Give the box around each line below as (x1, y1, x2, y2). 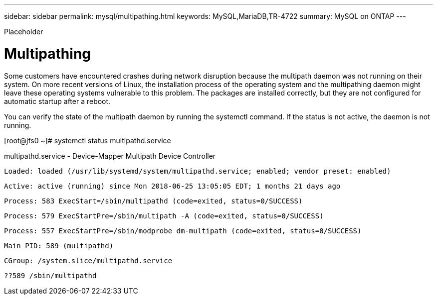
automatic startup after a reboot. (4, 97, 111, 105)
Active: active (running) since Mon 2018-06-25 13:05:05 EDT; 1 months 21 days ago (4, 182, 341, 190)
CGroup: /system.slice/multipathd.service (4, 256, 173, 265)
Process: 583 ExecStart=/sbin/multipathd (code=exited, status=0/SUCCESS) (4, 197, 303, 205)
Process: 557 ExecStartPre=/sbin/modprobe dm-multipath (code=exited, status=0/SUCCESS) (4, 226, 362, 235)
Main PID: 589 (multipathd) (4, 241, 114, 250)
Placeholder (4, 27, 43, 36)
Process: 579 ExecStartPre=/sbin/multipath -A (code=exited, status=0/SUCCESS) (4, 211, 324, 220)
